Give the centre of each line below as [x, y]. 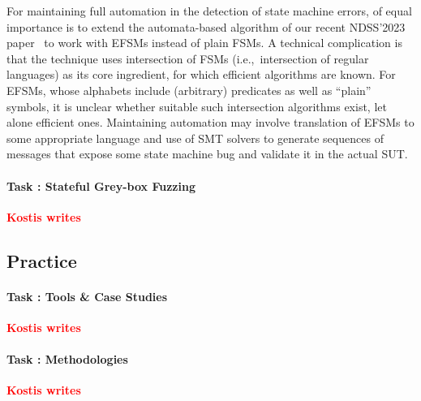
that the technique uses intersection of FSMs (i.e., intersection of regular [188, 58]
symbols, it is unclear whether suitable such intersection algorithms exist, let [197, 106]
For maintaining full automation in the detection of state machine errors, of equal [209, 11]
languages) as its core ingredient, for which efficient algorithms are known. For [201, 74]
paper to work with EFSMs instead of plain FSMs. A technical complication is [204, 43]
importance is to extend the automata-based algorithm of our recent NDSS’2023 [206, 26]
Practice [42, 260]
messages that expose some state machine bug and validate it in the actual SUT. [207, 154]
